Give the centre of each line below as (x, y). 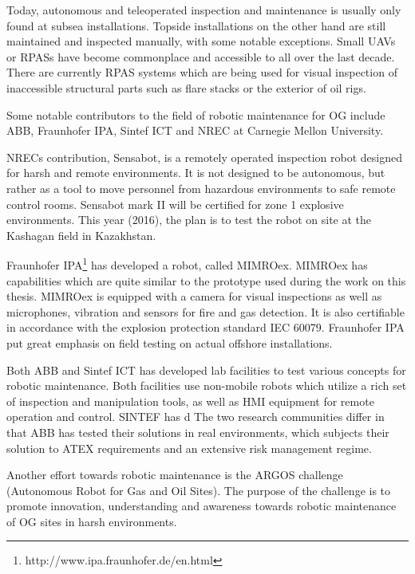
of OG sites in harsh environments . (92, 521)
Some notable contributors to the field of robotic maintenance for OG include (196, 114)
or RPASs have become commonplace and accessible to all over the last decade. (201, 56)
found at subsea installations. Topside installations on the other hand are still (196, 25)
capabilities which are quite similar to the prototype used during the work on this (206, 280)
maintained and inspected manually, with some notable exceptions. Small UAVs (201, 41)
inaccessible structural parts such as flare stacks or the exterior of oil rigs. (186, 87)
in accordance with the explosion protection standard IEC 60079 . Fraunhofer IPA (206, 327)
